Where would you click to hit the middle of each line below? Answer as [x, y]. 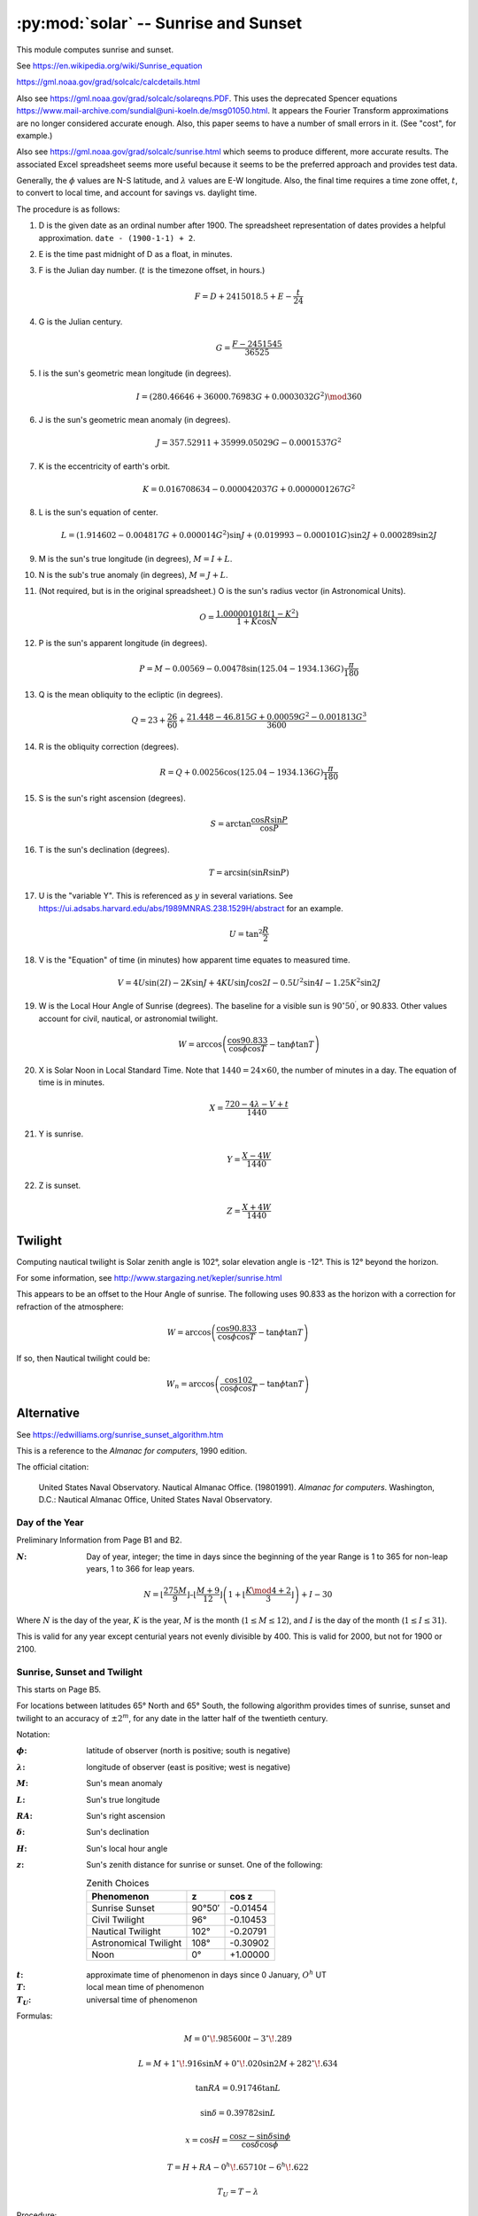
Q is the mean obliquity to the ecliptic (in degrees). [131, 695]
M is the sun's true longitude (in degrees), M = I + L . [135, 558]
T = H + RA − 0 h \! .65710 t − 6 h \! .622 [238, 2166]
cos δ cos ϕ [260, 2144]
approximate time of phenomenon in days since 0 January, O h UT [207, 1974]
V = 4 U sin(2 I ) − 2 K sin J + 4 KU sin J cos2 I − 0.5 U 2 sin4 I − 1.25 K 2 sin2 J [249, 982]
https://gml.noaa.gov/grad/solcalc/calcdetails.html [108, 82]
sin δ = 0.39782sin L [238, 2113]
